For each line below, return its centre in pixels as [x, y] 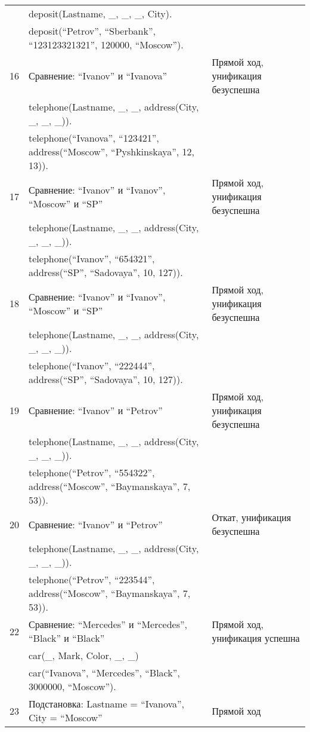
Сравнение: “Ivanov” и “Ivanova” [98, 76]
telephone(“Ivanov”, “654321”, [92, 258]
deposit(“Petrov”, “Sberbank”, [92, 31]
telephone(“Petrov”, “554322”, [92, 472]
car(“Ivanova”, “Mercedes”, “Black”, [104, 673]
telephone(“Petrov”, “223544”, [92, 579]
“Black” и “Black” [67, 638]
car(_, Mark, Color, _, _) [84, 655]
